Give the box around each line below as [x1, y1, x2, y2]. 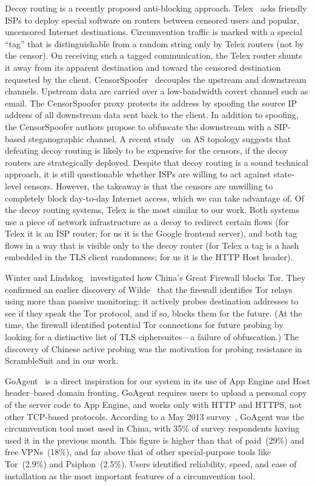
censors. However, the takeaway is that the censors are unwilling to [24, 179, 273, 192]
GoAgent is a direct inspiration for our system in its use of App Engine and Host [5, 374, 310, 387]
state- [273, 168, 294, 180]
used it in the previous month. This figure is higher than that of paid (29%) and [5, 433, 304, 446]
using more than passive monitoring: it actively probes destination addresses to [5, 295, 299, 307]
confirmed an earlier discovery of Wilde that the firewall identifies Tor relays [5, 283, 293, 295]
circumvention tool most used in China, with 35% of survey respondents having [5, 422, 300, 435]
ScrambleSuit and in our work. [5, 354, 119, 367]
